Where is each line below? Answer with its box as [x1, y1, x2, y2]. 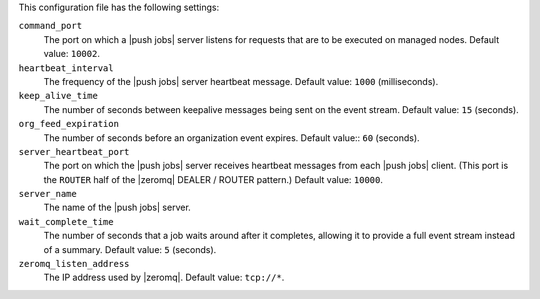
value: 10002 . [43, 48, 100, 60]
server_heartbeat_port [18, 146, 130, 157]
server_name [18, 188, 77, 200]
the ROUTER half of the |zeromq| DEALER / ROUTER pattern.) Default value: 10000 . [43, 173, 384, 185]
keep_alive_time [18, 90, 99, 102]
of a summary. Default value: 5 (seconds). [43, 243, 217, 255]
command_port [18, 20, 83, 32]
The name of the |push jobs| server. [43, 201, 192, 214]
